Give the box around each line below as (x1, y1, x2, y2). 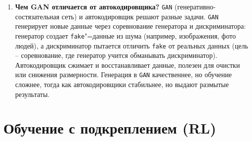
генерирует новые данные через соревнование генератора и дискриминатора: (15, 21, 246, 31)
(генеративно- (174, 1, 216, 11)
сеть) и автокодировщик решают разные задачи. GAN (61, 11, 219, 21)
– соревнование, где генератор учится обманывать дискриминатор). (15, 50, 217, 60)
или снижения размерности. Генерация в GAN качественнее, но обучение (15, 69, 232, 80)
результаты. (15, 89, 50, 99)
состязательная (15, 11, 60, 21)
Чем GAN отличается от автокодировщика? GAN (15, 1, 172, 11)
